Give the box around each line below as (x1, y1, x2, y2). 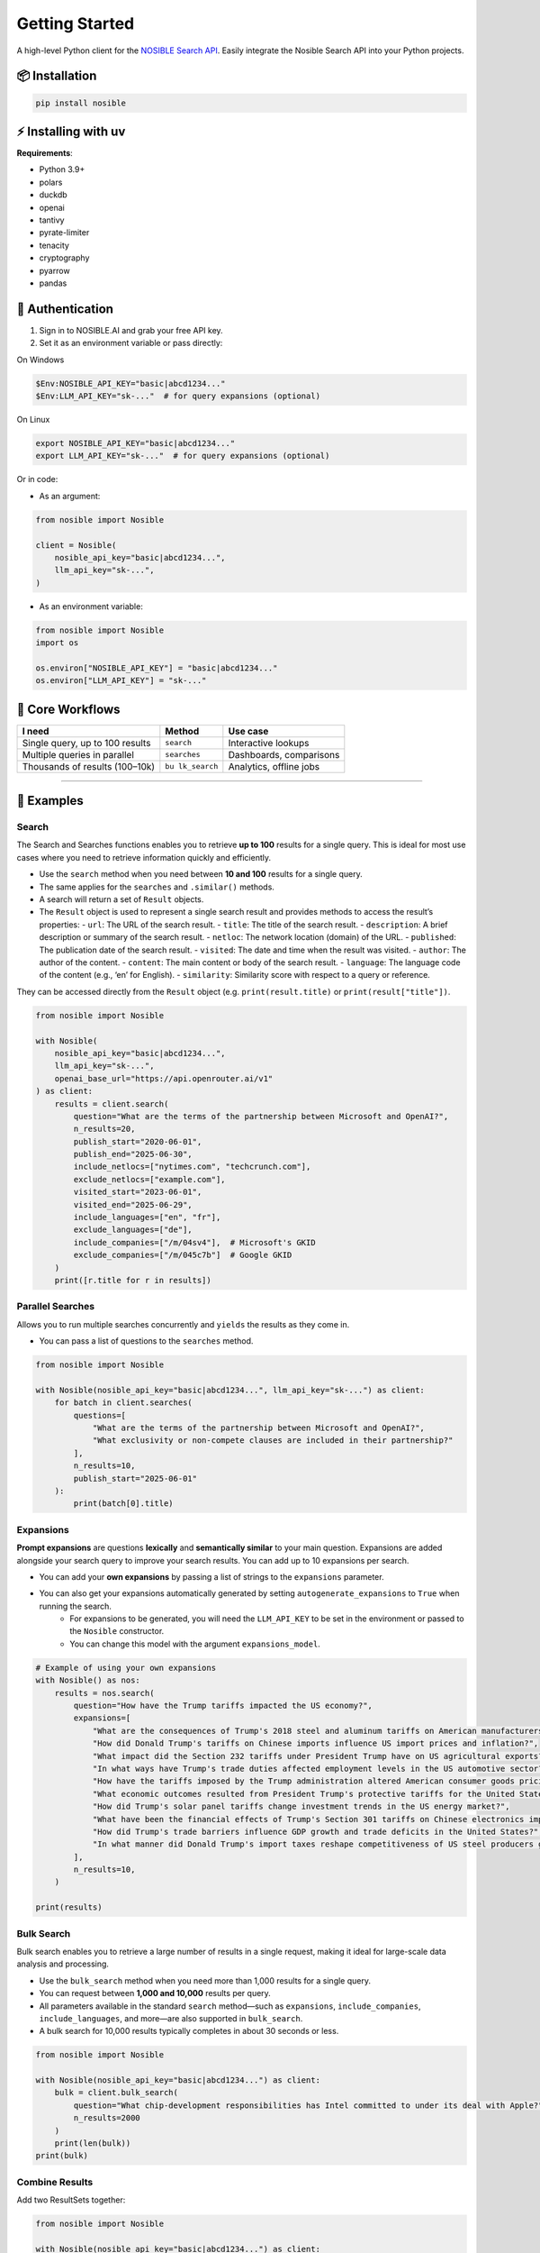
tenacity (39, 240, 69, 251)
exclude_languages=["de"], (73, 1225, 193, 1235)
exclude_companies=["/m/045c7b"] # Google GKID (73, 1250, 292, 1261)
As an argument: (39, 490, 101, 501)
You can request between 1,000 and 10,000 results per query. (39, 1988, 272, 1999)
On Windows (16, 354, 65, 365)
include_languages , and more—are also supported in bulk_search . (39, 2012, 303, 2023)
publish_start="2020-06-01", (73, 1136, 202, 1146)
